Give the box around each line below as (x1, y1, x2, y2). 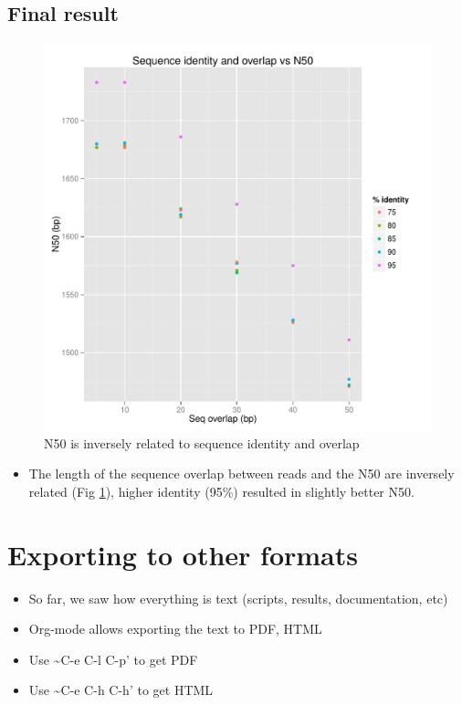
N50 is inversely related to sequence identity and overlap (44, 433, 360, 452)
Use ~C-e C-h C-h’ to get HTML (28, 680, 214, 700)
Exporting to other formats (7, 535, 358, 573)
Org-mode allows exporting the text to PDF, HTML (28, 619, 322, 638)
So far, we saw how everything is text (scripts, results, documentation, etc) (28, 588, 448, 607)
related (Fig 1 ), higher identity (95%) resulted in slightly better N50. (28, 481, 415, 500)
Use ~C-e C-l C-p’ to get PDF (28, 649, 198, 668)
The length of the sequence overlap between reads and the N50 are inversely (28, 464, 455, 483)
